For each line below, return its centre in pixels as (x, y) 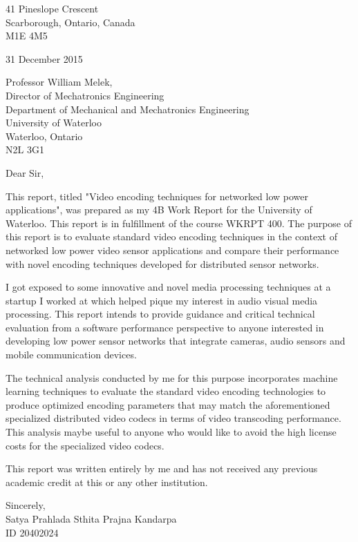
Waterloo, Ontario (44, 136)
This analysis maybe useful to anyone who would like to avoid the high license (171, 432)
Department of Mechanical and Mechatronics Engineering (128, 109)
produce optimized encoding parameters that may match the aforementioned (168, 404)
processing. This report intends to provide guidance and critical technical (160, 314)
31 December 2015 (44, 58)
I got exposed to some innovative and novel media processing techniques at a (168, 287)
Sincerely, (26, 505)
